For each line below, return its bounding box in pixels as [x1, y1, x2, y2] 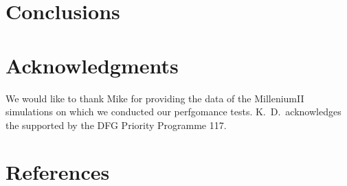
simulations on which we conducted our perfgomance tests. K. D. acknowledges [5, 104, 342, 119]
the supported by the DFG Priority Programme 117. [5, 117, 227, 132]
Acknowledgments [5, 51, 179, 79]
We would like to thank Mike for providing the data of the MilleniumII [5, 91, 304, 105]
